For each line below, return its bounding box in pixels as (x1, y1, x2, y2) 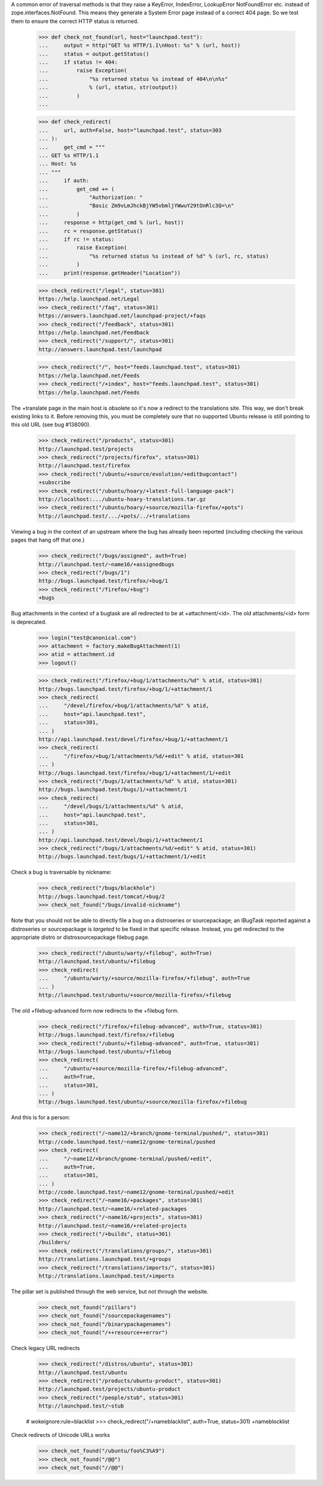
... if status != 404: (38, 59, 118, 65)
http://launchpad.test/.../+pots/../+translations (38, 512, 191, 520)
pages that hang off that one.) (11, 536, 85, 543)
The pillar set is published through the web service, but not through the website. (11, 1288, 209, 1295)
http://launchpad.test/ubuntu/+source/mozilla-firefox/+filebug (38, 992, 231, 998)
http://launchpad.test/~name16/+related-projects (38, 1222, 187, 1229)
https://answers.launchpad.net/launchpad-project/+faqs (38, 312, 206, 319)
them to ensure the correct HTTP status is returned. (11, 17, 139, 25)
